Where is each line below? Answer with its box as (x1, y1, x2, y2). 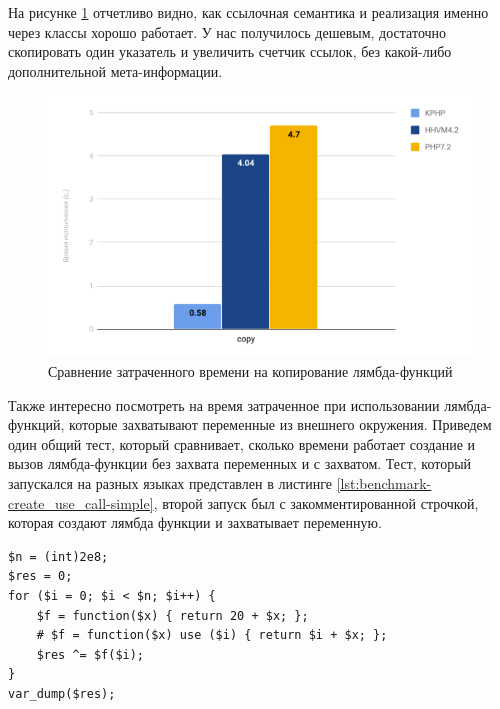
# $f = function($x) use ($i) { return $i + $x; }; (36, 628, 388, 643)
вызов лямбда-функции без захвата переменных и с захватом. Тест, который (8, 453, 472, 474)
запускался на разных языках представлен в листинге (8, 473, 332, 494)
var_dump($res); (8, 686, 116, 701)
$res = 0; (8, 569, 73, 584)
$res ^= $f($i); (36, 647, 145, 662)
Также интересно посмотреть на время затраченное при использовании (8, 394, 440, 415)
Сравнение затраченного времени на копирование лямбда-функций (48, 361, 453, 382)
